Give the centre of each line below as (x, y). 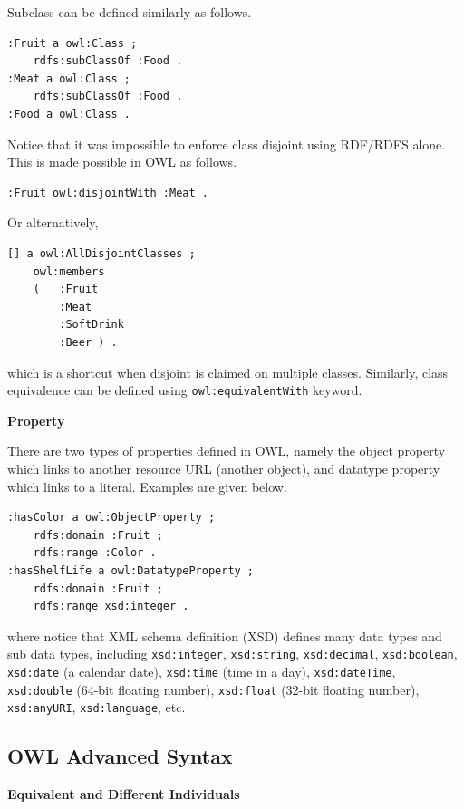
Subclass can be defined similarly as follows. (130, 12)
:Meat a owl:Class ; (69, 78)
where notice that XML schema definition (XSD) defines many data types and (225, 636)
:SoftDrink (92, 325)
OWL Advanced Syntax (120, 756)
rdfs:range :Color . (95, 553)
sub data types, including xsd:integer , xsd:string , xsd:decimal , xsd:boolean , (232, 654)
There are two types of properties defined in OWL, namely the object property (227, 451)
